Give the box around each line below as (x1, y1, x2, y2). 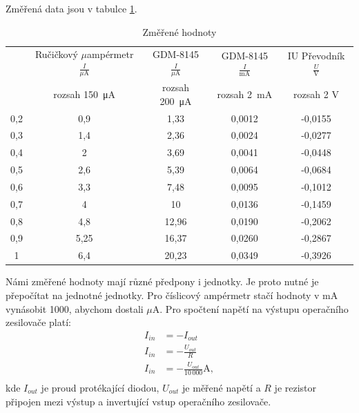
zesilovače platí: (6, 315, 71, 329)
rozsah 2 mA (217, 86, 273, 101)
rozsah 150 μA (53, 86, 116, 101)
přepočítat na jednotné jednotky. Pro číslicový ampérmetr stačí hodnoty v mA (6, 287, 338, 302)
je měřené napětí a (182, 380, 261, 394)
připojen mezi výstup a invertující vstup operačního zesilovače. (6, 394, 271, 408)
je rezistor (274, 380, 317, 394)
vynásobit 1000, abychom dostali (6, 301, 144, 316)
